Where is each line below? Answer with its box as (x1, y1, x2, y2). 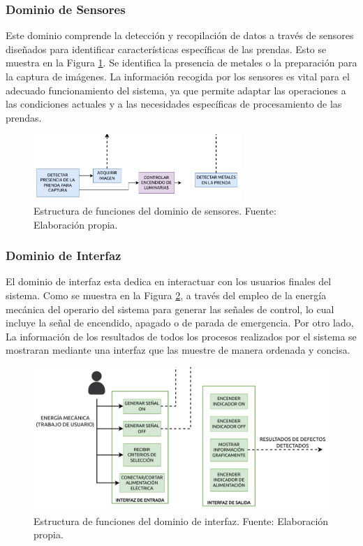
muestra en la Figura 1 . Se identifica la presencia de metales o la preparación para (6, 55, 357, 70)
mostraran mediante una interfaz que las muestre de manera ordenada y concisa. (6, 343, 350, 357)
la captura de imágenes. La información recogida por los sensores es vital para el (6, 69, 350, 83)
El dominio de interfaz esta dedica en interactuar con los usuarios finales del (6, 274, 332, 289)
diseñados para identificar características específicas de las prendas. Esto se (6, 41, 327, 56)
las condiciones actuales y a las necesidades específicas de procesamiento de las (6, 96, 342, 111)
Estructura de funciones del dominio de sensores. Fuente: (34, 203, 276, 218)
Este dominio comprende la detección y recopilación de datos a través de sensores (6, 28, 354, 43)
